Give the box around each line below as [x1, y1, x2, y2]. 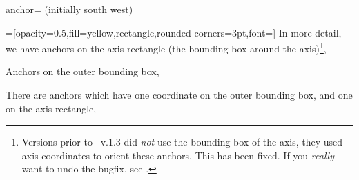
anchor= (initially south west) [6, 2, 133, 16]
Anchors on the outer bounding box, [6, 64, 159, 79]
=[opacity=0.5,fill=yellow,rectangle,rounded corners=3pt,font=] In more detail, [6, 25, 342, 39]
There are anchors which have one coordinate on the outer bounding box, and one [6, 88, 353, 102]
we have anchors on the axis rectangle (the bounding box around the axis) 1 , [6, 39, 327, 55]
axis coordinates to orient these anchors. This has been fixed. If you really [21, 148, 334, 162]
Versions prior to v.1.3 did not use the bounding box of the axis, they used [21, 134, 343, 149]
